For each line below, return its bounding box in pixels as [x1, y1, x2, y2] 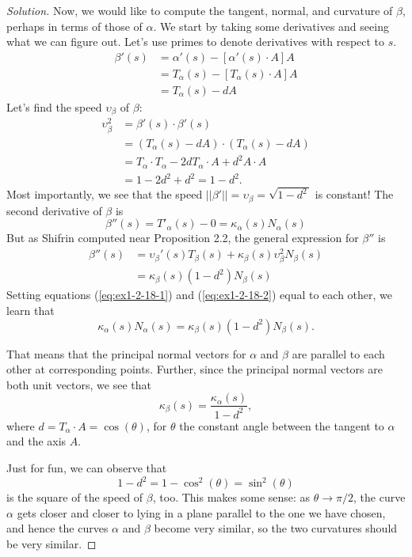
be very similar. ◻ [6, 535, 97, 551]
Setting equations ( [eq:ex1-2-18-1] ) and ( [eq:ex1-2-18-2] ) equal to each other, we [6, 286, 393, 303]
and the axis [6, 433, 67, 449]
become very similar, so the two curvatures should [154, 520, 398, 536]
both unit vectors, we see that [6, 376, 151, 392]
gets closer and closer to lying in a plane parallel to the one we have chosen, [17, 504, 386, 521]
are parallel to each [292, 345, 385, 362]
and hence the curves [6, 520, 109, 536]
